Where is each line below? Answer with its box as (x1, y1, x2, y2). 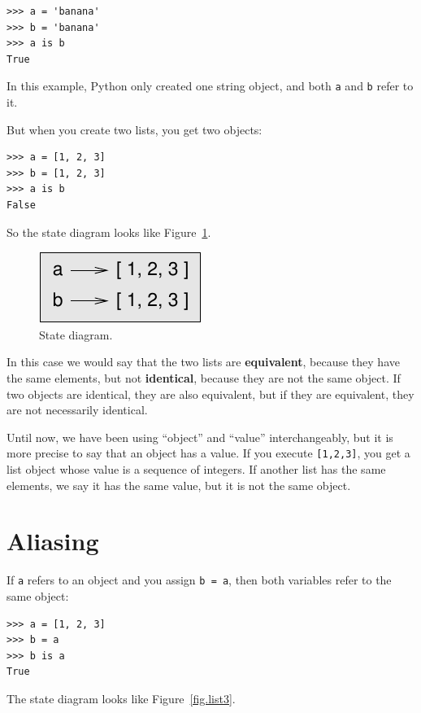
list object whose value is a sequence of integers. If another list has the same (7, 461, 386, 477)
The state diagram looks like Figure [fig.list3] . (7, 689, 236, 706)
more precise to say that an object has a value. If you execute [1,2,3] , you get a (7, 444, 410, 461)
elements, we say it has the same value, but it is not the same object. (7, 476, 351, 493)
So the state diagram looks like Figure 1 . (7, 223, 211, 240)
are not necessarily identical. (7, 401, 148, 418)
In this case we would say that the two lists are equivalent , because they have (7, 353, 400, 370)
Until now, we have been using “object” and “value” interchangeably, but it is (7, 428, 393, 445)
